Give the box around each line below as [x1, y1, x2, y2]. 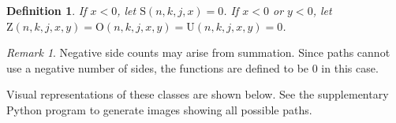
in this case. [321, 59, 379, 76]
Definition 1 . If [6, 2, 87, 18]
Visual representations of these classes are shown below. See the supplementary [6, 86, 389, 102]
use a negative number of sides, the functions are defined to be [6, 59, 309, 76]
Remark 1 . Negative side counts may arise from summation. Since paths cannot [6, 44, 390, 61]
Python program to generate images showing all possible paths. [6, 101, 312, 117]
